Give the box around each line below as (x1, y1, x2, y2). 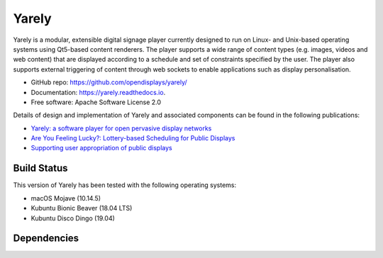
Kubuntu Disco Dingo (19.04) (30, 213, 115, 223)
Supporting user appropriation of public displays (30, 144, 173, 152)
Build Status (13, 162, 68, 174)
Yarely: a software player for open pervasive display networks (30, 124, 212, 133)
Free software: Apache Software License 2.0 (30, 98, 162, 106)
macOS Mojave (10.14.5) (30, 193, 101, 202)
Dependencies (13, 232, 79, 245)
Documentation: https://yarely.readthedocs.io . (30, 88, 166, 96)
